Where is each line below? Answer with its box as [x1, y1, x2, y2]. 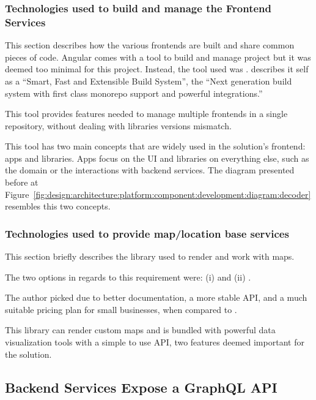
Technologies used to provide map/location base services [5, 225, 289, 241]
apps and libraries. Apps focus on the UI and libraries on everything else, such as [5, 151, 309, 164]
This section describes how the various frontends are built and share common [5, 39, 295, 51]
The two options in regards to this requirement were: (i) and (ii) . [5, 270, 251, 283]
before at [5, 176, 39, 189]
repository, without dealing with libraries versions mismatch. [5, 119, 232, 132]
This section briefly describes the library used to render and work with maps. [5, 250, 295, 263]
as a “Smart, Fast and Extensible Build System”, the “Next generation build [5, 74, 292, 87]
